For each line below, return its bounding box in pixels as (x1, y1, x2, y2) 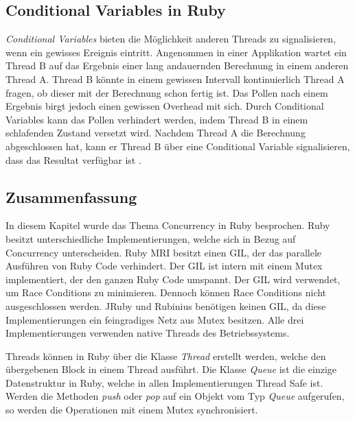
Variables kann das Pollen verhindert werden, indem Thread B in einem (5, 112, 308, 126)
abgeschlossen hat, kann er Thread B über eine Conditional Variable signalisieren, (5, 139, 350, 153)
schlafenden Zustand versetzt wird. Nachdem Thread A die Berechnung (5, 125, 306, 140)
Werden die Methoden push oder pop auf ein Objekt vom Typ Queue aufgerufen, (5, 389, 345, 403)
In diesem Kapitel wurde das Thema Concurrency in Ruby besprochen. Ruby (5, 218, 330, 232)
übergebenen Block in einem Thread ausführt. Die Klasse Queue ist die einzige (5, 362, 337, 376)
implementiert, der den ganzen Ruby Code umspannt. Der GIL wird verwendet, (5, 272, 341, 286)
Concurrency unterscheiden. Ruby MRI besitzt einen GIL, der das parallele (5, 245, 321, 259)
